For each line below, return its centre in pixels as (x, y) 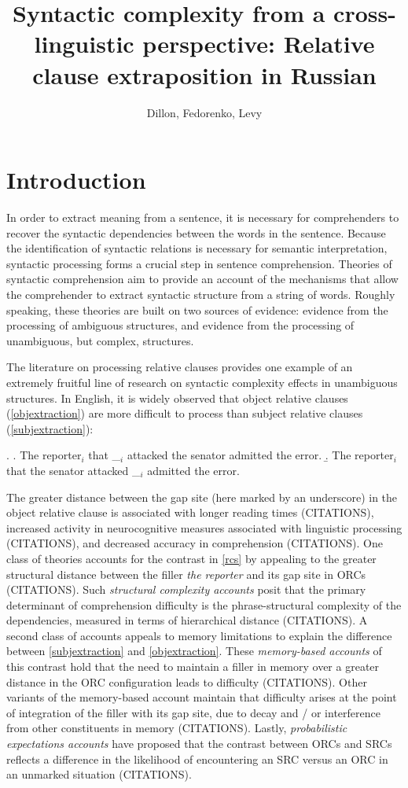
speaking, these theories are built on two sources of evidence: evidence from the (197, 309)
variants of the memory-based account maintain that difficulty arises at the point (202, 697)
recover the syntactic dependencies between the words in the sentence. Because (196, 232)
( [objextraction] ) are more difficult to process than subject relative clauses (185, 413)
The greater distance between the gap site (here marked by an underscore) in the (202, 497)
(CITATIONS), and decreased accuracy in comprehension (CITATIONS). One (195, 543)
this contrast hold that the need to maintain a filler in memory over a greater (193, 666)
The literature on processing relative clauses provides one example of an (180, 367)
